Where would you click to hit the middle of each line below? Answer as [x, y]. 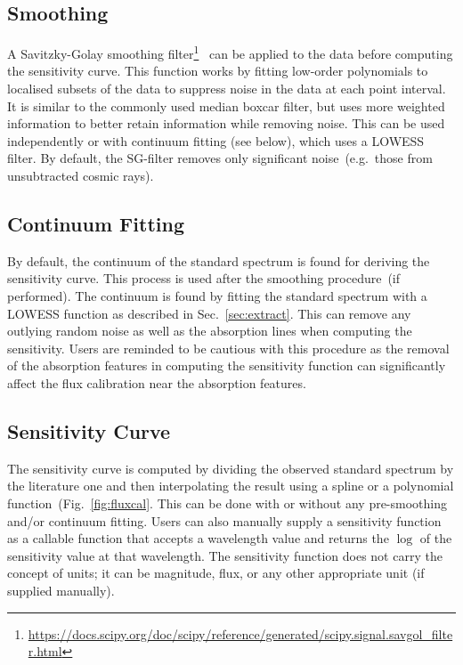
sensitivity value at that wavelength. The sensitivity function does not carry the [225, 555]
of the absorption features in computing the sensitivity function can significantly [227, 365]
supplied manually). [61, 590]
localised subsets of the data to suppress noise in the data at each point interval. [227, 89]
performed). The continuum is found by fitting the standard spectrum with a [217, 296]
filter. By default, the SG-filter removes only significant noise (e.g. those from [220, 158]
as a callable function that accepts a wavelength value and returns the [198, 538]
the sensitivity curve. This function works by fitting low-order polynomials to [218, 71]
